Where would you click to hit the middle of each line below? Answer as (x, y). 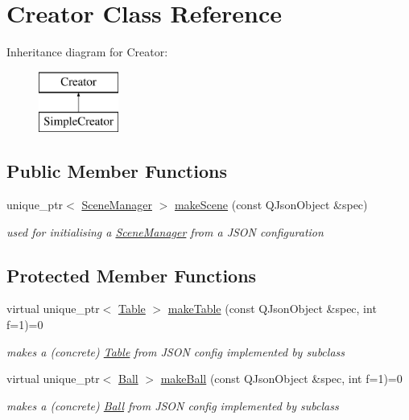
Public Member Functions (117, 171)
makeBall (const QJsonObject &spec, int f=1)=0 (281, 379)
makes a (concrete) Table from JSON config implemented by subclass (176, 351)
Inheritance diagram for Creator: (87, 52)
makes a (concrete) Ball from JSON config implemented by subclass (173, 405)
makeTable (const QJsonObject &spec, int (272, 309)
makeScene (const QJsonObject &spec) (271, 205)
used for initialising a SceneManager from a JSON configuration (165, 231)
